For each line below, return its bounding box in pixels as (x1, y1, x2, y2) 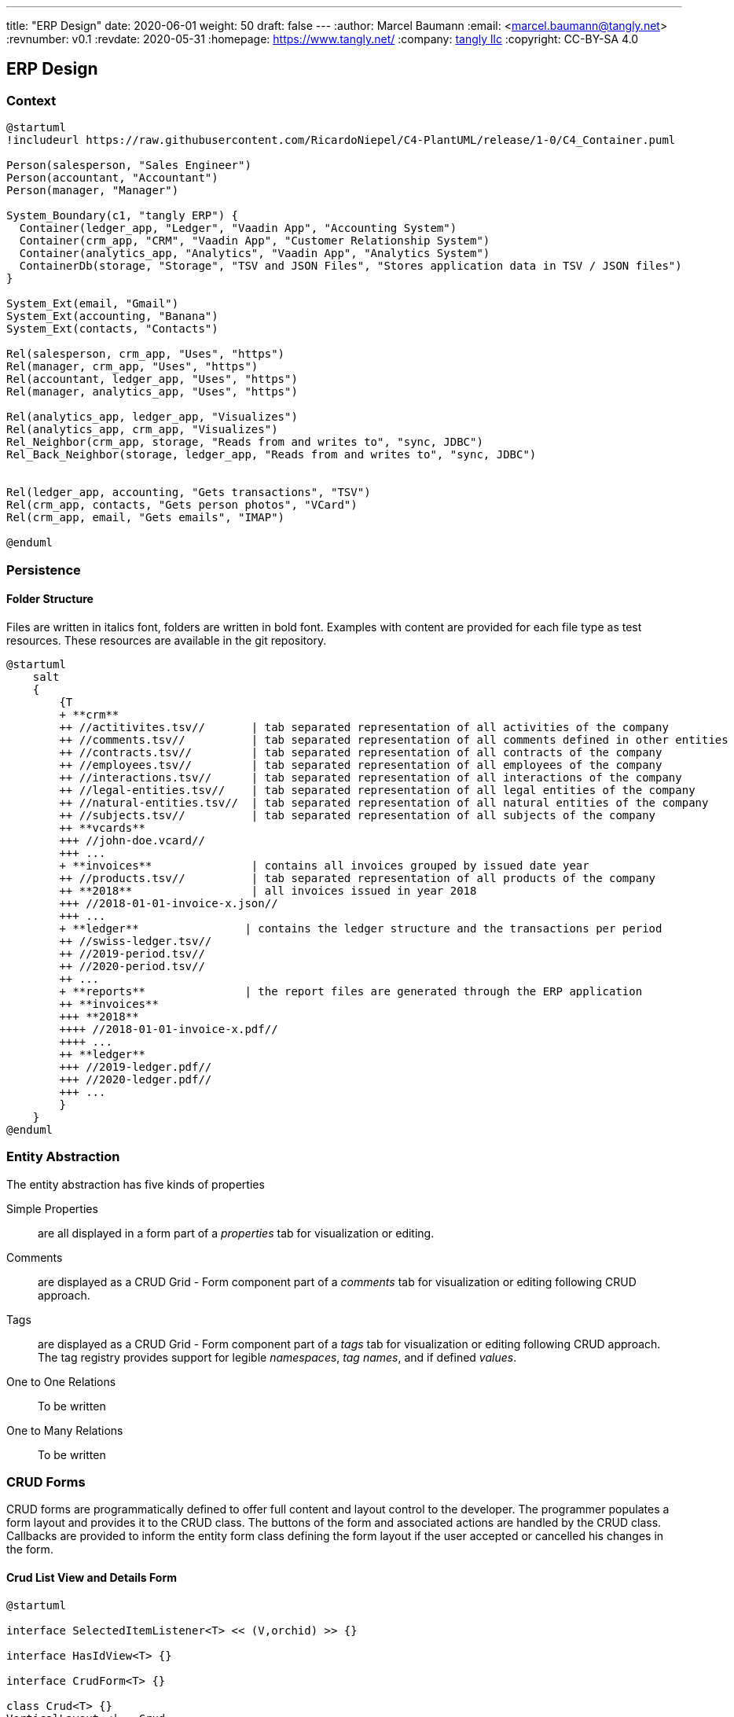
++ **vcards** (59, 821, 146, 834)
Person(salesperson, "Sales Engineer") (6, 159, 251, 172)
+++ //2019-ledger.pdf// (59, 1060, 212, 1073)
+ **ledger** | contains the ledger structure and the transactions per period (59, 921, 662, 935)
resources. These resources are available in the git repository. (6, 633, 327, 647)
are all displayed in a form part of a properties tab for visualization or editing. (38, 1226, 435, 1240)
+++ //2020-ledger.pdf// (59, 1072, 212, 1086)
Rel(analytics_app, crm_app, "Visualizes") (6, 423, 278, 436)
